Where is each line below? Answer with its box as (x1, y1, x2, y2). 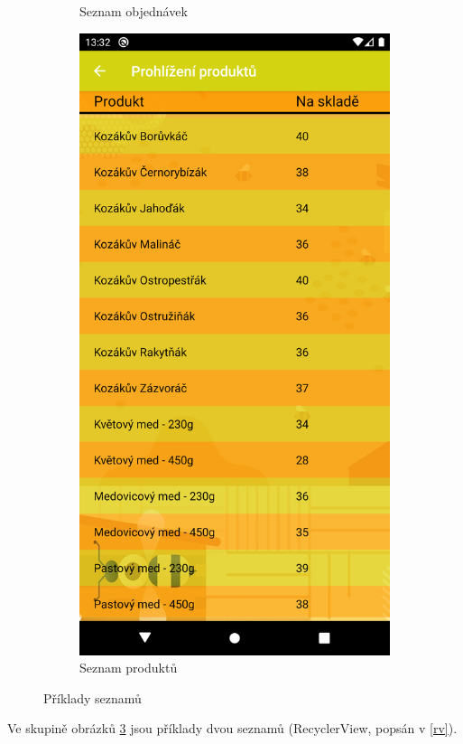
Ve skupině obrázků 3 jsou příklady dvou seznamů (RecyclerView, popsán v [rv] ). (7, 719, 458, 738)
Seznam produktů (79, 658, 178, 677)
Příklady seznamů (43, 688, 142, 707)
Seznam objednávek (79, 2, 188, 20)
